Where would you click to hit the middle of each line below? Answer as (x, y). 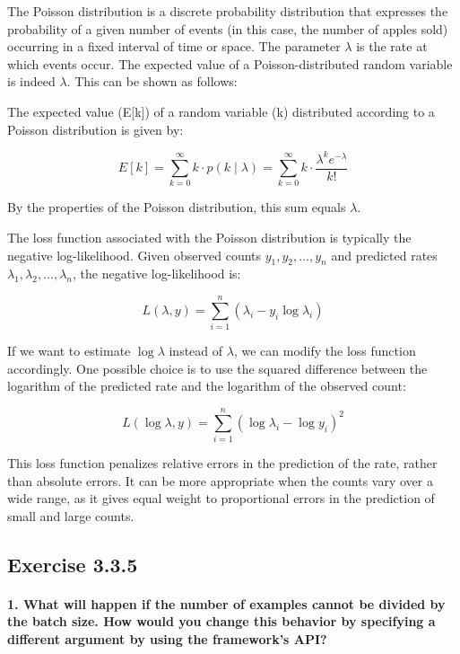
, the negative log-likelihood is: (156, 274)
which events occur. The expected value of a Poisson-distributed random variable (230, 63)
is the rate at (392, 46)
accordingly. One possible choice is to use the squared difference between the (217, 368)
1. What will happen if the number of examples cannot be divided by (226, 603)
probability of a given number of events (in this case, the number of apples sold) (228, 28)
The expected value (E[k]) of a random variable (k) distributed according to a (221, 111)
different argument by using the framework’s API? (167, 639)
